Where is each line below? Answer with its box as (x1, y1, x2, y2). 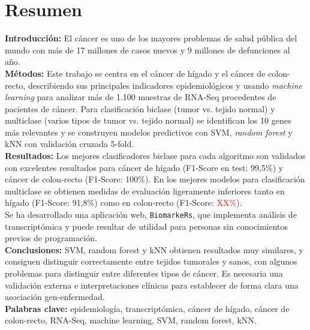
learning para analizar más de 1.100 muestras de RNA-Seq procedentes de (5, 91, 276, 103)
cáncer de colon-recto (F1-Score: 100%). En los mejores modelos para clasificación (5, 173, 305, 185)
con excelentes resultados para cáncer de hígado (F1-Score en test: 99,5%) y (5, 161, 284, 173)
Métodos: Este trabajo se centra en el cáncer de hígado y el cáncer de (5, 67, 266, 79)
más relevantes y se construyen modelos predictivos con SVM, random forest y (5, 125, 293, 138)
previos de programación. (5, 232, 97, 244)
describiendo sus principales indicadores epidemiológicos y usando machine (28, 79, 303, 91)
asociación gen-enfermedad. (5, 290, 105, 303)
